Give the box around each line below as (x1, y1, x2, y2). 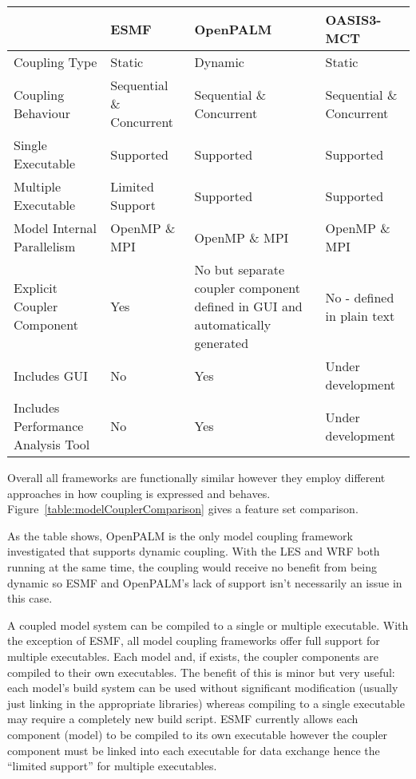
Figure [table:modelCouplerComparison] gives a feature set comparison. (7, 500, 359, 517)
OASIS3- (325, 10, 382, 29)
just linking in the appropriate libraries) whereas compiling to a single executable (7, 694, 405, 711)
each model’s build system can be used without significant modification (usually (7, 679, 398, 696)
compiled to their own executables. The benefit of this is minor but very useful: (7, 663, 395, 680)
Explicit (14, 279, 57, 297)
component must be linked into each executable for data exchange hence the (7, 741, 380, 758)
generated (194, 334, 249, 352)
